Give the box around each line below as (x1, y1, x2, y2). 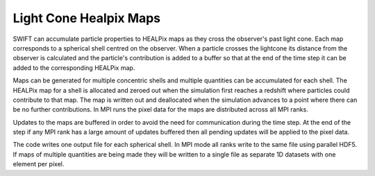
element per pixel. (12, 160, 65, 168)
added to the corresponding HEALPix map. (12, 63, 135, 72)
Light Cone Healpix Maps (12, 10, 161, 26)
